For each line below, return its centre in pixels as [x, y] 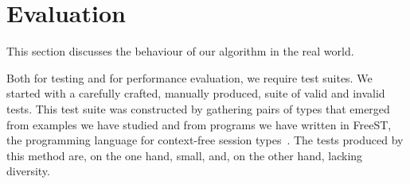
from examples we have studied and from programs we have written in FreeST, [199, 124]
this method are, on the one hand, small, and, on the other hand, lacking [185, 155]
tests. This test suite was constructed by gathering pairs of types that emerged [198, 108]
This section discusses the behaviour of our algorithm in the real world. [180, 51]
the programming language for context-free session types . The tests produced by [205, 140]
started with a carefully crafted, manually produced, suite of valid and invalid [196, 93]
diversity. [28, 171]
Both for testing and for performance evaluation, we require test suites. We [189, 77]
